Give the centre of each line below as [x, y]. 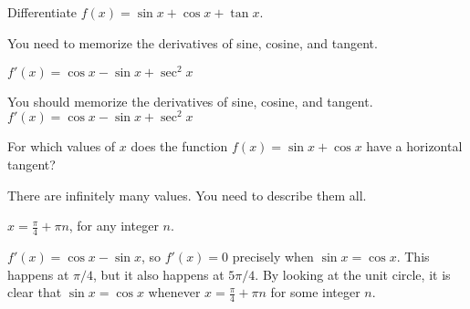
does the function [179, 146]
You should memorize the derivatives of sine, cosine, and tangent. [190, 101]
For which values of [62, 146]
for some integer [315, 292]
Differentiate [42, 12]
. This [413, 256]
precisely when [273, 256]
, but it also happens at [159, 274]
